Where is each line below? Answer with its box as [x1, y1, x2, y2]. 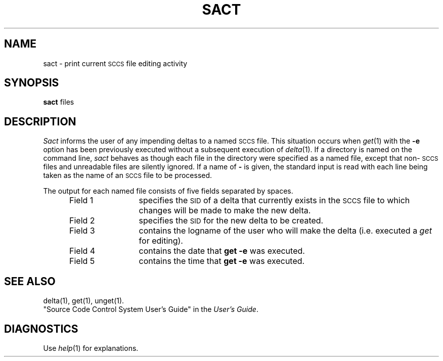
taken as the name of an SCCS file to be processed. [43, 171, 212, 180]
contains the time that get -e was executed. [139, 256, 305, 266]
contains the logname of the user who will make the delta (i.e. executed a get [139, 225, 432, 236]
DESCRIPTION [4, 115, 76, 128]
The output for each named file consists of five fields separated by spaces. [43, 187, 293, 196]
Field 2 [69, 215, 95, 226]
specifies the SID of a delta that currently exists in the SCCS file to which [139, 195, 410, 206]
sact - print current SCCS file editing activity [43, 59, 188, 68]
